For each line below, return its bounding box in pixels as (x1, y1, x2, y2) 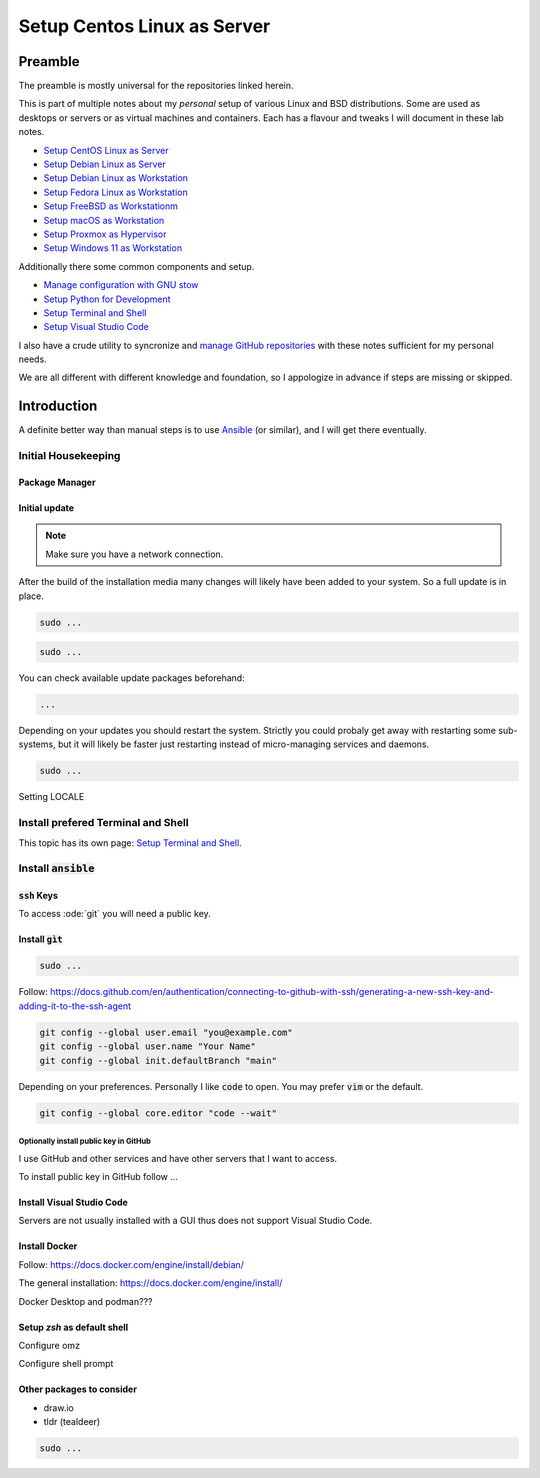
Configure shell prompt (18, 1358, 114, 1370)
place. (18, 590, 45, 602)
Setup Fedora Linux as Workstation (43, 186, 189, 198)
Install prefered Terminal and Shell (18, 816, 189, 830)
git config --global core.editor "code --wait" (39, 1107, 277, 1119)
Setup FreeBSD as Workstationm (43, 200, 179, 212)
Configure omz (18, 1339, 80, 1351)
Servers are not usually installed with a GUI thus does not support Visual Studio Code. (18, 1215, 373, 1227)
